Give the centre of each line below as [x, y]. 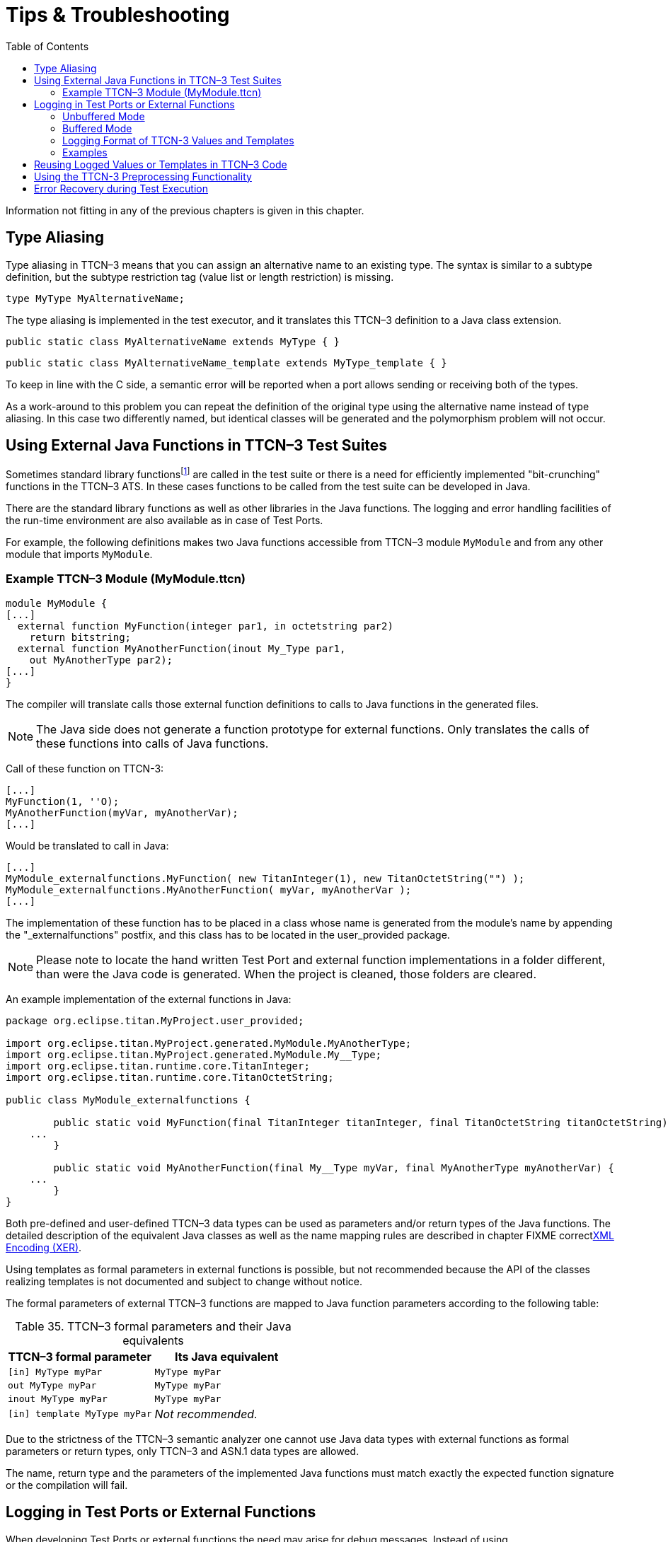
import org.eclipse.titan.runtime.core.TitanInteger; [158, 1066]
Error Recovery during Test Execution [121, 188]
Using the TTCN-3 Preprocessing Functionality [143, 176]
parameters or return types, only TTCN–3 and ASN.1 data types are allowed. [183, 1451]
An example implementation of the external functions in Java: [149, 999]
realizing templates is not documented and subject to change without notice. [184, 1281]
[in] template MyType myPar [80, 1414]
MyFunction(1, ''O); [63, 801]
